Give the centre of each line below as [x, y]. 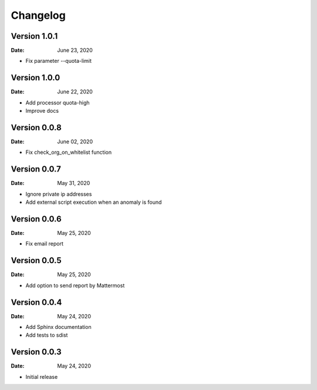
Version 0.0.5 [36, 260]
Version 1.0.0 [36, 78]
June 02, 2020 [75, 142]
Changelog [38, 15]
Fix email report [45, 244]
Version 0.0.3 [36, 352]
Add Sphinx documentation [58, 327]
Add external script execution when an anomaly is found [94, 202]
